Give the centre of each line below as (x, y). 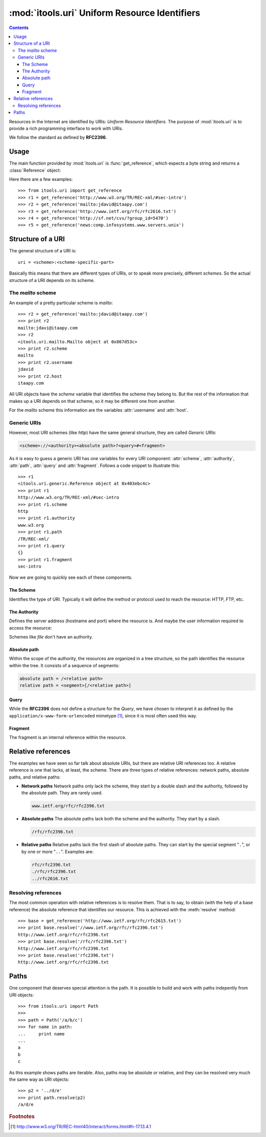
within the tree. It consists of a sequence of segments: (64, 665)
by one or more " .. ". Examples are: (57, 852)
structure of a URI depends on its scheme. (52, 280)
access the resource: (31, 628)
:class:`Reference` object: (35, 170)
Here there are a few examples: (41, 179)
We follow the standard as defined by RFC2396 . (58, 138)
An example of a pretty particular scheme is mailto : (61, 303)
